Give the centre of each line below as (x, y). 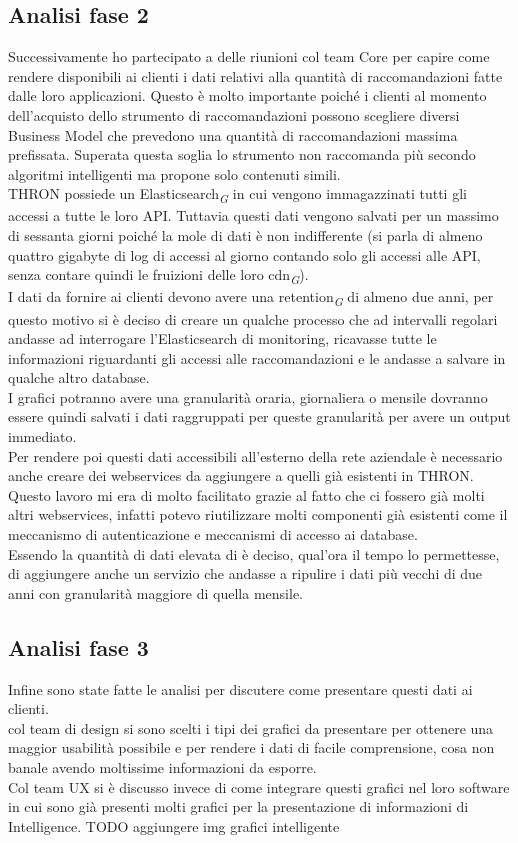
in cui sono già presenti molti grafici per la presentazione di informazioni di (238, 806)
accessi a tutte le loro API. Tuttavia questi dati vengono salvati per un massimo (253, 215)
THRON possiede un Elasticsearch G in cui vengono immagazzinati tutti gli (237, 195)
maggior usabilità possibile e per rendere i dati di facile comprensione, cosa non (251, 747)
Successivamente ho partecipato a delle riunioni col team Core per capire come (249, 56)
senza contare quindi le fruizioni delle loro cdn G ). (158, 276)
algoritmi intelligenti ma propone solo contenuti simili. (174, 173)
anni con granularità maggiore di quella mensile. (155, 592)
